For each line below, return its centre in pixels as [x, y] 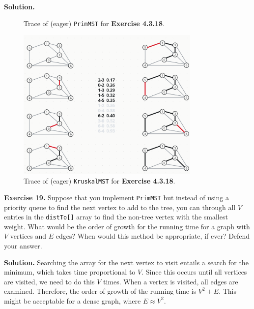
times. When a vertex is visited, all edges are [171, 281]
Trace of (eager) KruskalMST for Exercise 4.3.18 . [99, 181]
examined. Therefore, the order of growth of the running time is [100, 291]
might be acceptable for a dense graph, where [72, 300]
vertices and [28, 236]
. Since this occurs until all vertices [194, 272]
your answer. [23, 245]
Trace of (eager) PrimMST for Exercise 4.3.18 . [94, 23]
